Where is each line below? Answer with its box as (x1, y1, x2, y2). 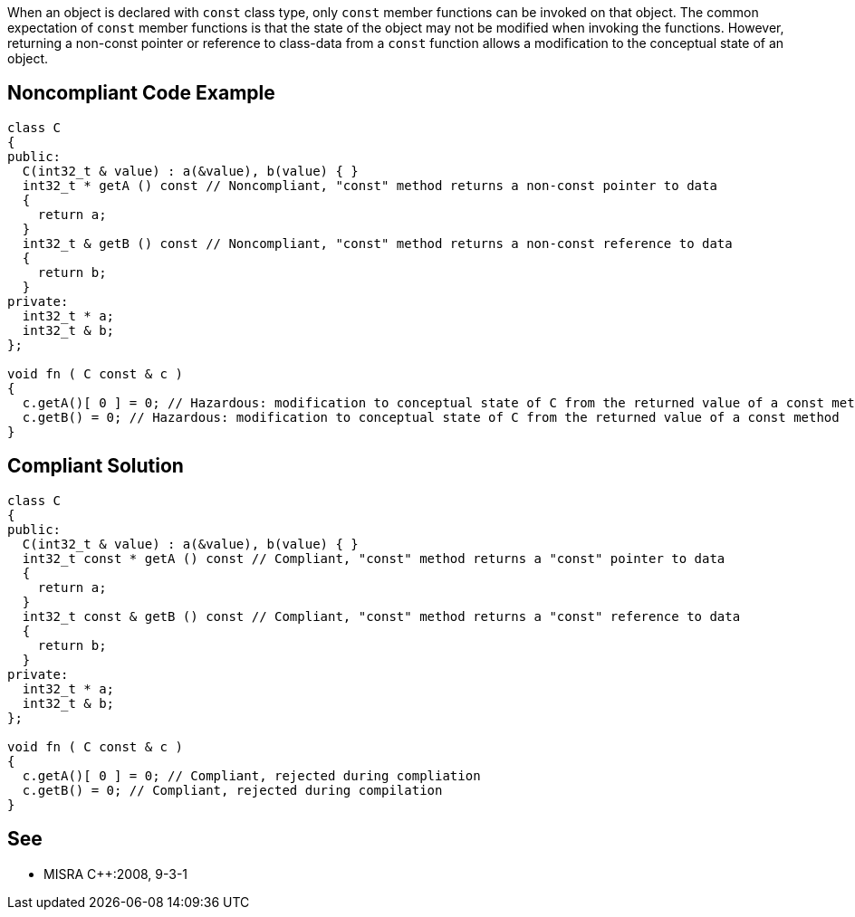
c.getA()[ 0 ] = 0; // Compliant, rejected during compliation (22, 768, 481, 783)
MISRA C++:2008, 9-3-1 (43, 865, 188, 882)
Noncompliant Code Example (7, 81, 275, 105)
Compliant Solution (7, 454, 184, 478)
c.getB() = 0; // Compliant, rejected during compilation (22, 782, 443, 798)
